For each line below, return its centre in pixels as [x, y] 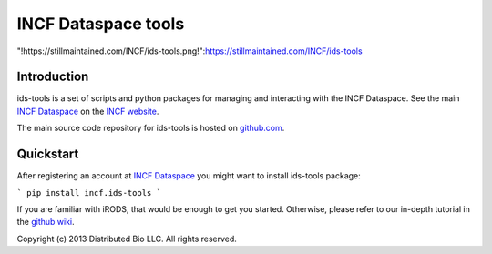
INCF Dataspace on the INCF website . [88, 111]
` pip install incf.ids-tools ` [89, 193]
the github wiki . [46, 222]
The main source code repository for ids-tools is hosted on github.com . [151, 128]
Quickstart [48, 154]
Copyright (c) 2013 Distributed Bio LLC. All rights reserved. [127, 239]
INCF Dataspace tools [101, 24]
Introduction [53, 77]
